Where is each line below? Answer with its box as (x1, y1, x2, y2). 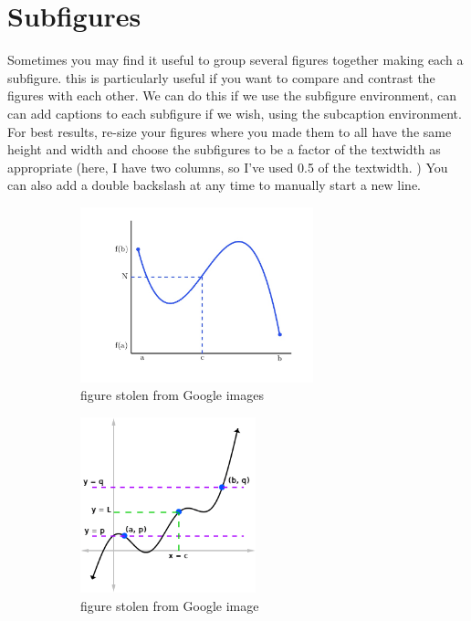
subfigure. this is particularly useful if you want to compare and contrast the (7, 68, 435, 87)
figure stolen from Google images (80, 385, 264, 405)
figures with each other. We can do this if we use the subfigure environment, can (7, 86, 456, 105)
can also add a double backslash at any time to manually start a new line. (7, 175, 421, 195)
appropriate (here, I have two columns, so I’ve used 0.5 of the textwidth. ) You (7, 157, 448, 176)
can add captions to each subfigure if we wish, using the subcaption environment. (7, 103, 462, 122)
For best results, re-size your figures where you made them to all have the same (7, 121, 452, 141)
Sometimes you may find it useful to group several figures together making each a (7, 50, 464, 69)
